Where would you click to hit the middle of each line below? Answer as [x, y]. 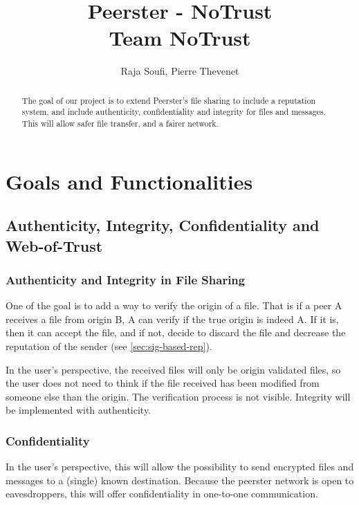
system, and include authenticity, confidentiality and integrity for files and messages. [174, 112]
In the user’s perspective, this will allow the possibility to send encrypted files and [180, 467]
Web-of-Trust [54, 245]
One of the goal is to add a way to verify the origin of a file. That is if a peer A [174, 305]
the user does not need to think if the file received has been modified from [163, 383]
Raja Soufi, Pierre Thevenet [180, 71]
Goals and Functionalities [129, 181]
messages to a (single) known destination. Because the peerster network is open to [180, 480]
